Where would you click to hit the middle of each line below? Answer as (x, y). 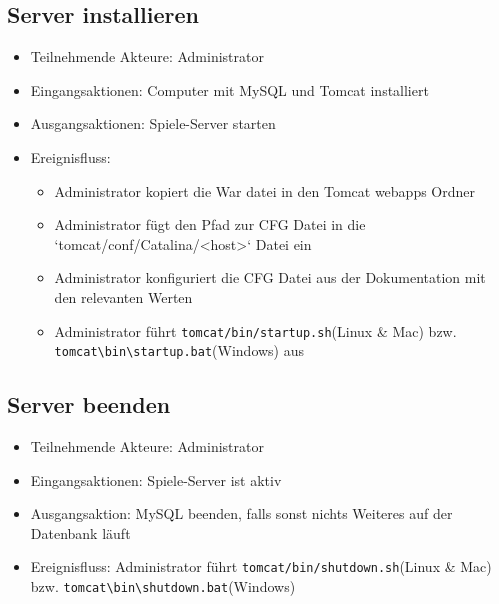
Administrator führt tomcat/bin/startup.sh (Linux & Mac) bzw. (255, 330)
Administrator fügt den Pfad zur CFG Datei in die (210, 224)
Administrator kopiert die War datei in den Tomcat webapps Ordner (265, 190)
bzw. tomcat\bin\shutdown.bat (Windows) (163, 586)
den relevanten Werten (123, 296)
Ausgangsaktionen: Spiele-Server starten (153, 123)
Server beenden (89, 404)
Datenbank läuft (80, 532)
